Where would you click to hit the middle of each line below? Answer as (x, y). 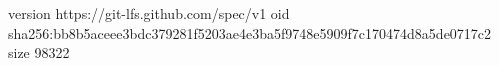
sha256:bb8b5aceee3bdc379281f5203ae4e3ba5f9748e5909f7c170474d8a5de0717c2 (250, 32)
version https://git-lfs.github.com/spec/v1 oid (149, 13)
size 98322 (39, 52)
